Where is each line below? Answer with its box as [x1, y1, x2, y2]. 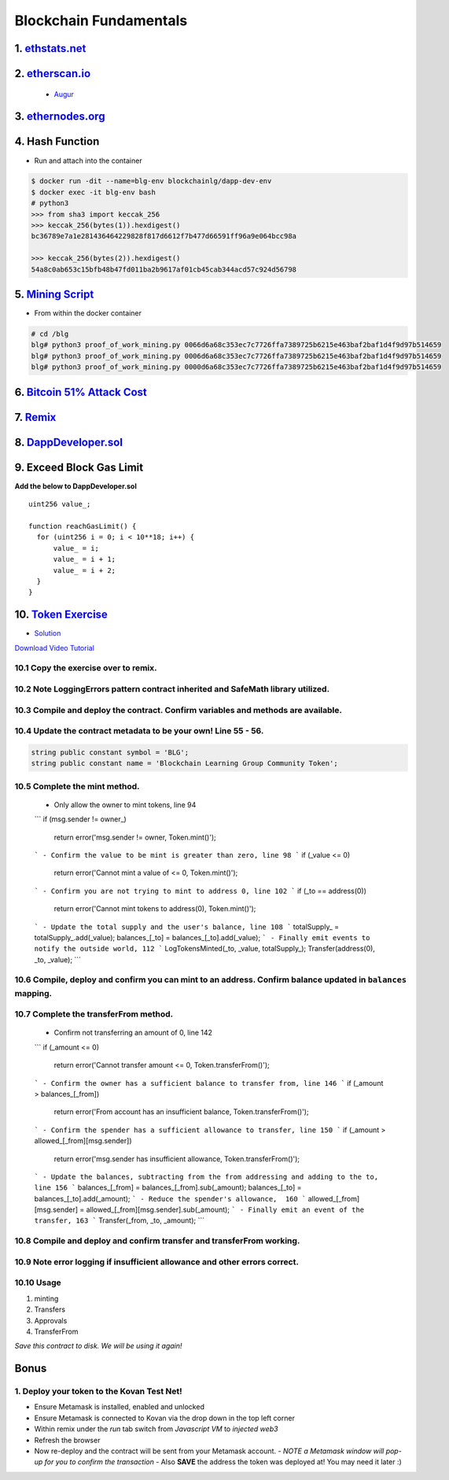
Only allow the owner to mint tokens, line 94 [53, 799, 197, 810]
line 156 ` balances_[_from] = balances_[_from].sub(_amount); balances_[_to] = [34, 1183, 302, 1192]
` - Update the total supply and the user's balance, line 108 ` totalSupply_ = [34, 921, 340, 932]
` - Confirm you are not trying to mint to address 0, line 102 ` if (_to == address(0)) [34, 886, 367, 895]
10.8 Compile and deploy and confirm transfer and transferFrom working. [14, 1235, 300, 1246]
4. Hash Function [14, 135, 100, 149]
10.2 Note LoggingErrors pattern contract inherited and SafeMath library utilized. [14, 683, 330, 694]
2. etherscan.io [14, 67, 91, 80]
